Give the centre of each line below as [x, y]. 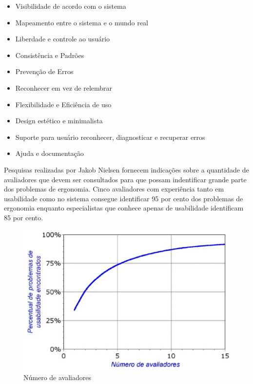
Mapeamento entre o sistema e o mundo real [82, 22]
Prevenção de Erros [44, 71]
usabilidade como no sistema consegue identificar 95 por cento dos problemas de [124, 198]
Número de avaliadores [57, 377]
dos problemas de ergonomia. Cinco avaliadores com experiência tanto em [114, 189]
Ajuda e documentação [49, 153]
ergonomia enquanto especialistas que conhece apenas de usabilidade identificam [124, 208]
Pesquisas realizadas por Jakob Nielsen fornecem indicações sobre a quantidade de [126, 169]
